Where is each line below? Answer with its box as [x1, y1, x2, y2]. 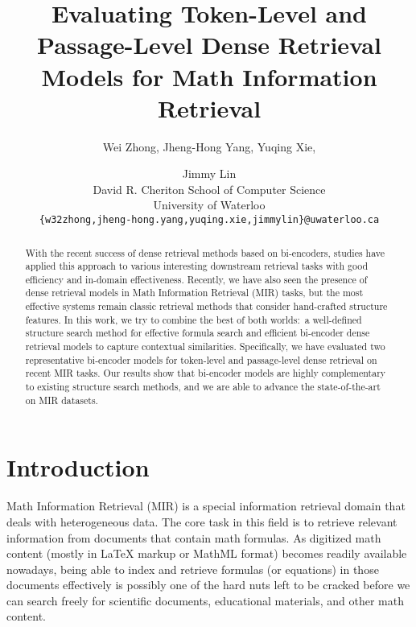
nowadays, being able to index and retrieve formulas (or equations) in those [6, 560, 379, 577]
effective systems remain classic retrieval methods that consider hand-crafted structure [25, 299, 388, 313]
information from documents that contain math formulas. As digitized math [6, 529, 381, 546]
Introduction [6, 451, 150, 484]
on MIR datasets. [25, 393, 98, 406]
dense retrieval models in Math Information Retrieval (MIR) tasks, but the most [25, 286, 364, 299]
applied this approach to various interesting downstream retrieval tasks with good [25, 259, 369, 273]
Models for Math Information [41, 60, 377, 93]
